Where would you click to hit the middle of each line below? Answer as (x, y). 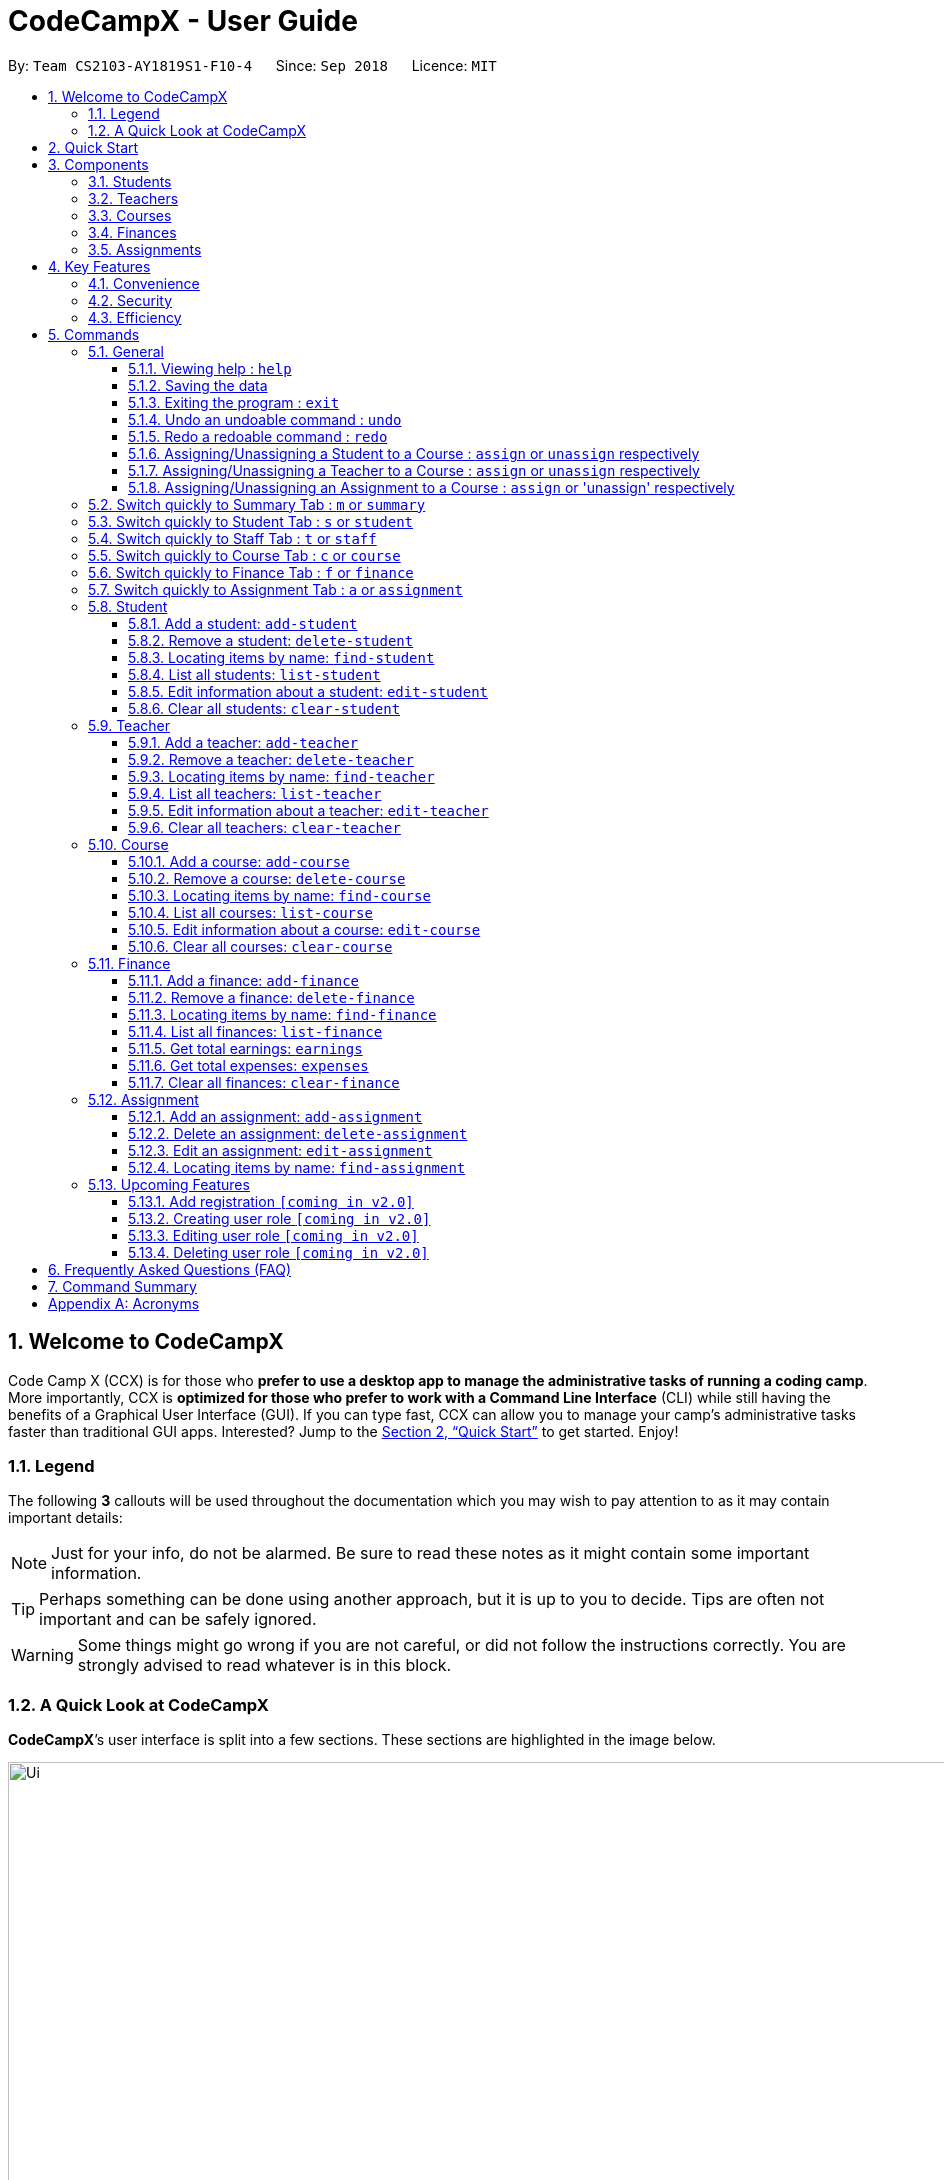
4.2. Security (130, 300)
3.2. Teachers (133, 198)
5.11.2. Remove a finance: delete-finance (271, 997)
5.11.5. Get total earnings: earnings (245, 1048)
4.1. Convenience (144, 283)
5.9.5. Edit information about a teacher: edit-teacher (308, 810)
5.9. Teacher (129, 725)
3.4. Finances (132, 232)
